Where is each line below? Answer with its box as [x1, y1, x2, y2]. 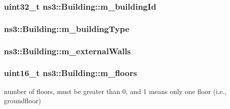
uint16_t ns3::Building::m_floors [4, 67, 137, 79]
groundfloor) [4, 95, 41, 106]
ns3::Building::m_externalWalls [4, 45, 131, 57]
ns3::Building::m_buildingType [4, 22, 129, 34]
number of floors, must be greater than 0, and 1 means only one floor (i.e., [4, 86, 227, 96]
